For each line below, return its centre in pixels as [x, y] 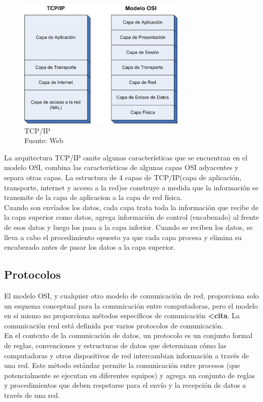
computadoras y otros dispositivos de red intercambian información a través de [126, 355]
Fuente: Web [44, 140]
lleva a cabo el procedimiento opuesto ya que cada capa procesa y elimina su [123, 237]
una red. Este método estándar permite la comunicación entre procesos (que [122, 365]
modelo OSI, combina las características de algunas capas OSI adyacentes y [121, 167]
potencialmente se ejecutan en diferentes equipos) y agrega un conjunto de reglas [130, 375]
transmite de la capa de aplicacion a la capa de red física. [93, 197]
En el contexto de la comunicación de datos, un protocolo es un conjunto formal [128, 335]
